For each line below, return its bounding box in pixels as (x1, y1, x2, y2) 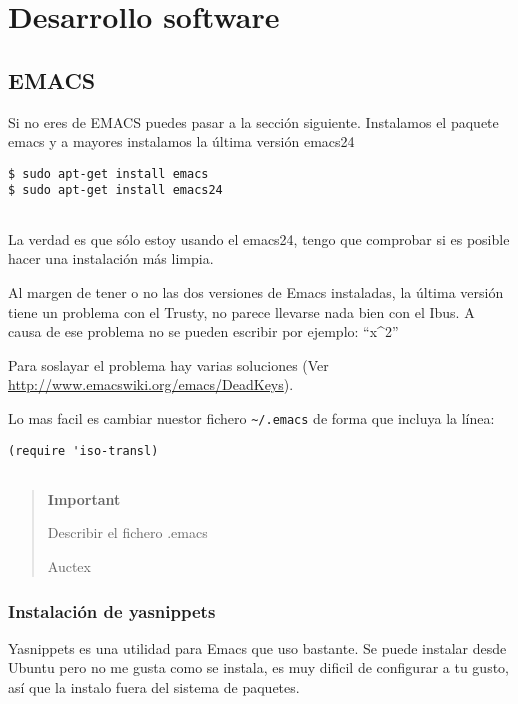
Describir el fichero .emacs (47, 522, 208, 543)
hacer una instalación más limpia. (8, 248, 214, 269)
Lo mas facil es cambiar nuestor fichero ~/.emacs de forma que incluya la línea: (8, 407, 495, 428)
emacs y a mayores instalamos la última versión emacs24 (8, 131, 355, 152)
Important (47, 488, 121, 509)
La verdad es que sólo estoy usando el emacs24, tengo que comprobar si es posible (8, 228, 510, 249)
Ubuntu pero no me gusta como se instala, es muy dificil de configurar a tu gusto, (8, 657, 509, 678)
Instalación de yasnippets (8, 598, 216, 623)
